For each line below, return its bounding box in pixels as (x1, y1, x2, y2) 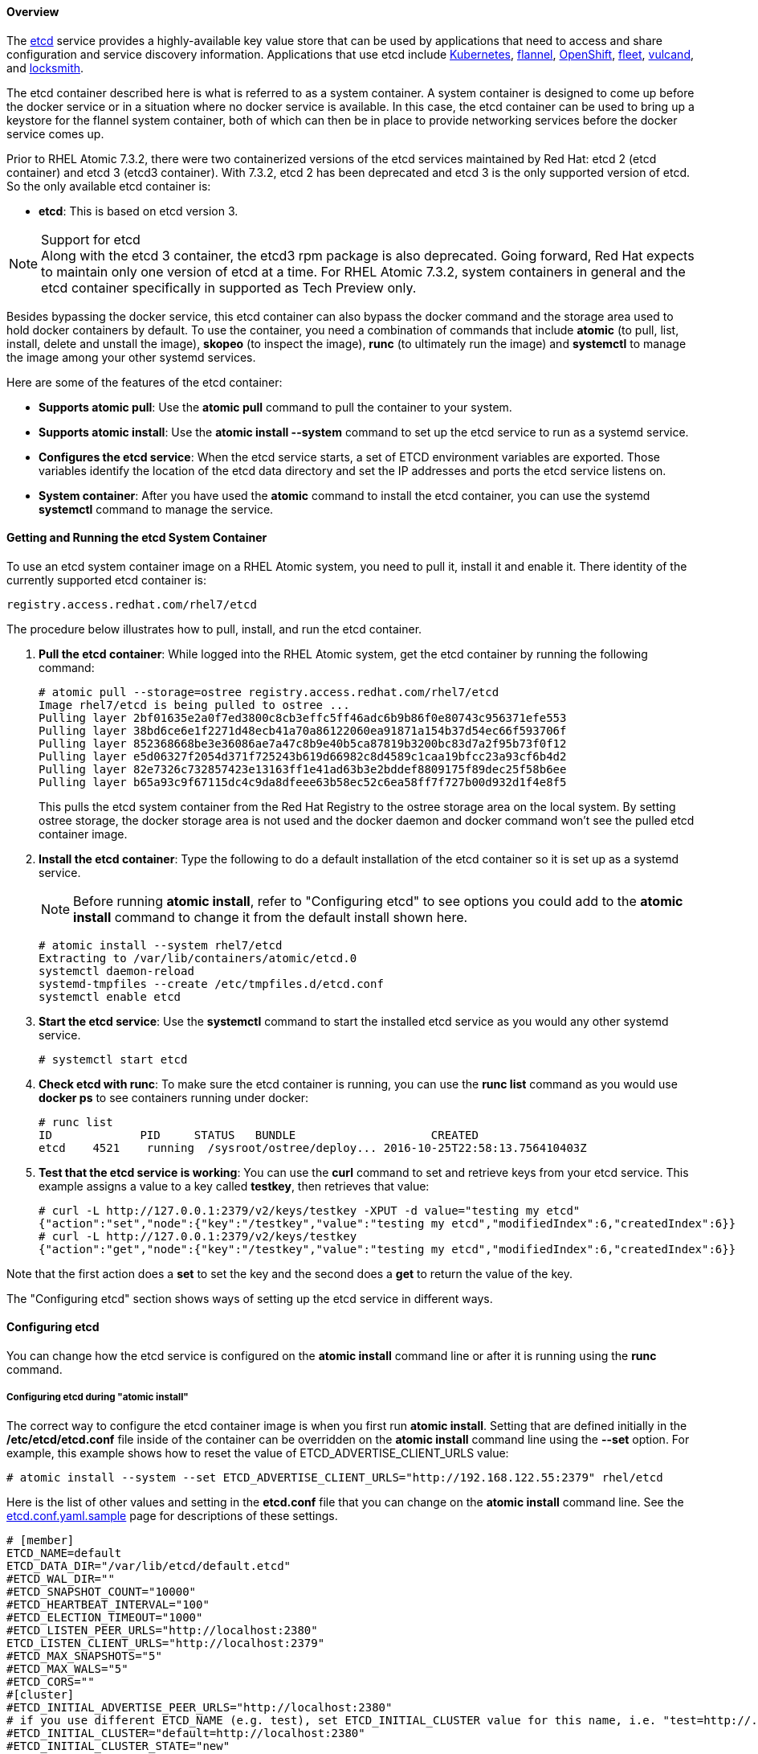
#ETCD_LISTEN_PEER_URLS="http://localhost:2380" (6, 1623, 318, 1637)
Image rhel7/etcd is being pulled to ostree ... (39, 698, 350, 711)
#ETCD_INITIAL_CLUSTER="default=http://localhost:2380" (6, 1726, 365, 1740)
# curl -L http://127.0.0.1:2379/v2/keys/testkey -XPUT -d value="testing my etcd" (39, 1203, 581, 1217)
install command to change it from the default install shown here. (73, 908, 468, 925)
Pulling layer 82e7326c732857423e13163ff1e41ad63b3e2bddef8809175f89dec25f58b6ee (39, 762, 567, 776)
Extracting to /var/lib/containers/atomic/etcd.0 (39, 951, 357, 965)
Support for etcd (41, 231, 141, 248)
